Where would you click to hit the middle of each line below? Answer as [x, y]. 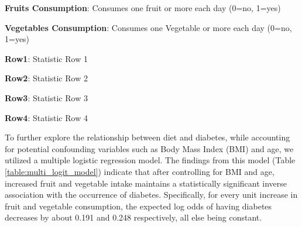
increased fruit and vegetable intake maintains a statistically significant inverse [146, 183]
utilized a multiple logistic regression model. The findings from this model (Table [150, 160]
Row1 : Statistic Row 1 [46, 58]
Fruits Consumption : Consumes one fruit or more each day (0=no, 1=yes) [143, 8]
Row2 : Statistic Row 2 [46, 78]
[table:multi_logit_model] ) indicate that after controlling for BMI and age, [140, 171]
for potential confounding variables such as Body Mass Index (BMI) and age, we [149, 148]
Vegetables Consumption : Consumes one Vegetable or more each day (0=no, [148, 27]
